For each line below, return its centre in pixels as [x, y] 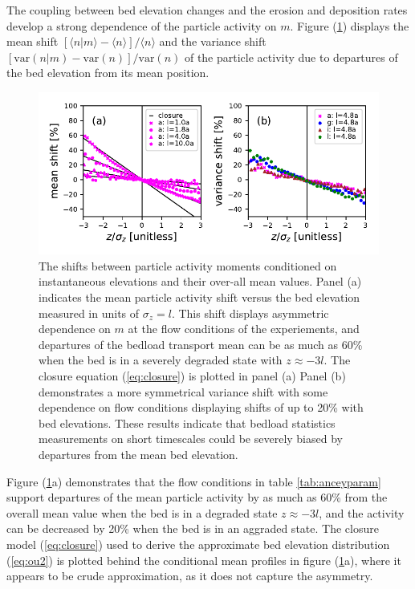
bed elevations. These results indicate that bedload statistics [187, 422]
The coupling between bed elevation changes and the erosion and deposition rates [207, 10]
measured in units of [89, 313]
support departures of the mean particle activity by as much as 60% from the [197, 497]
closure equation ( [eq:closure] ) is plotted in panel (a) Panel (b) [192, 375]
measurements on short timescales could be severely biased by [191, 439]
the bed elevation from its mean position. [108, 73]
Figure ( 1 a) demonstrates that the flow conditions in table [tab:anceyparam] [194, 481]
